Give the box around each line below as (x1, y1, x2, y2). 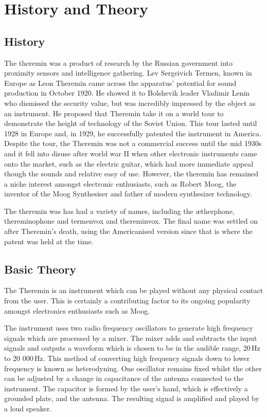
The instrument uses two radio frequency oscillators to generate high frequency (4, 322, 253, 333)
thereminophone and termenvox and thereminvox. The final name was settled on (4, 215, 258, 226)
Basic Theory (4, 261, 76, 277)
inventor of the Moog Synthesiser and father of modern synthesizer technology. (4, 188, 252, 199)
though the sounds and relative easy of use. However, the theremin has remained (4, 168, 259, 179)
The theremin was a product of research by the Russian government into (4, 57, 233, 68)
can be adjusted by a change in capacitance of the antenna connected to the (4, 373, 244, 384)
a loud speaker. (4, 403, 52, 413)
